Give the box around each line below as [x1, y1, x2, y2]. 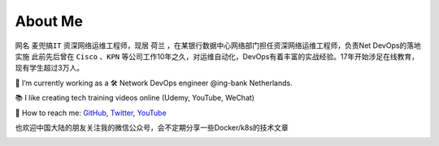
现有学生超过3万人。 [15, 63, 85, 73]
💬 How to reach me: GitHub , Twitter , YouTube [15, 108, 167, 118]
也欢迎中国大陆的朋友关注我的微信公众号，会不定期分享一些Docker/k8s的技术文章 [15, 122, 289, 132]
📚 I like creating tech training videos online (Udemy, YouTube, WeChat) [15, 93, 255, 103]
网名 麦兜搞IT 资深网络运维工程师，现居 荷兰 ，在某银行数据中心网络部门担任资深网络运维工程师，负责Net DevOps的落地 [15, 41, 422, 50]
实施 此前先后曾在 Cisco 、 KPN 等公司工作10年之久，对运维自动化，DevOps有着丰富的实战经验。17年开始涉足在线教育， [15, 51, 419, 61]
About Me [15, 12, 83, 30]
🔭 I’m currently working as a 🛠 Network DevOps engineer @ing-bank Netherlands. [15, 78, 293, 88]
